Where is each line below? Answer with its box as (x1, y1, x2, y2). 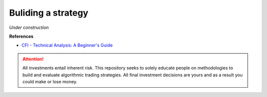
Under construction (9, 24, 49, 30)
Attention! (22, 56, 44, 62)
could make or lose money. (22, 78, 78, 84)
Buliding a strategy (9, 7, 89, 18)
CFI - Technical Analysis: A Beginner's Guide (21, 42, 113, 48)
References (9, 33, 34, 39)
